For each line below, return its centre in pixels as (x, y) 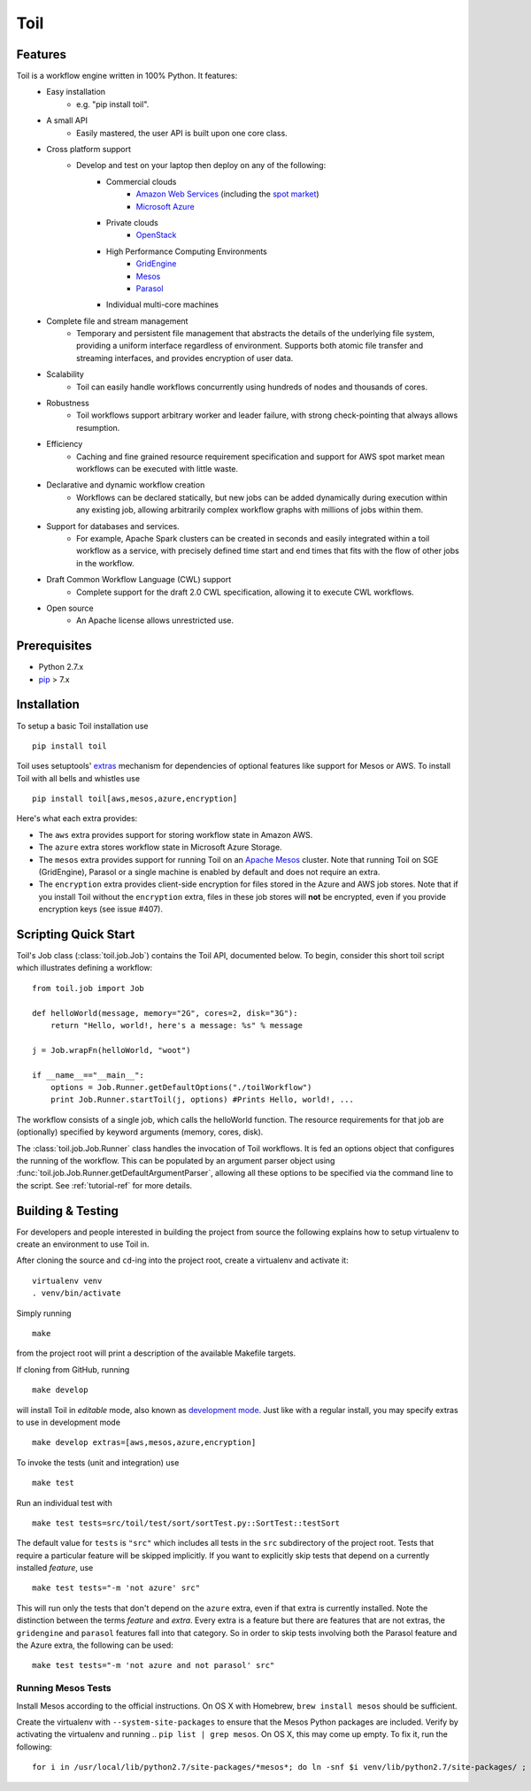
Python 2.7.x (61, 667)
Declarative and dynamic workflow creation (126, 485)
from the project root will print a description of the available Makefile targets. (156, 1353)
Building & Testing (68, 1211)
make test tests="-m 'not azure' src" (116, 1588)
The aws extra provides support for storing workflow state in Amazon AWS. (176, 834)
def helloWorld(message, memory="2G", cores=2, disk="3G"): (165, 1013)
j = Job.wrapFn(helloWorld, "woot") (112, 1050)
